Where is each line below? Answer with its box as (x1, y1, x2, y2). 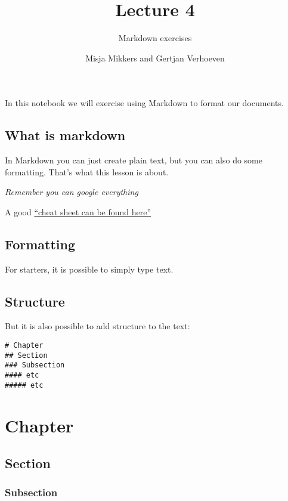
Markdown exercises (118, 32, 192, 44)
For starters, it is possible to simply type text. (5, 262, 174, 275)
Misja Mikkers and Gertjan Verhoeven (85, 51, 225, 64)
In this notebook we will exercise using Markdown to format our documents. (5, 97, 284, 109)
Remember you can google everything (5, 185, 138, 198)
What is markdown (5, 126, 126, 144)
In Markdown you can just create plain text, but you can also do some (5, 154, 262, 166)
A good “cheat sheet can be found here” (5, 205, 151, 218)
